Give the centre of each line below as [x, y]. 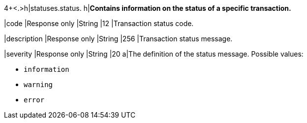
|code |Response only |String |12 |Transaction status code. [99, 23]
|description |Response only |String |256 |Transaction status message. [118, 39]
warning [38, 85]
